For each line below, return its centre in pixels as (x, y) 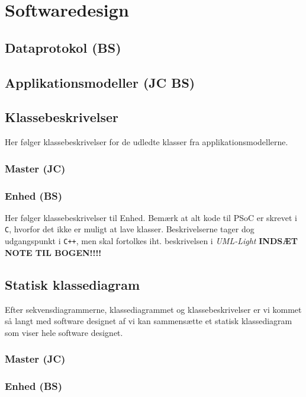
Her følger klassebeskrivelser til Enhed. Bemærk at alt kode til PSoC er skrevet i (151, 217)
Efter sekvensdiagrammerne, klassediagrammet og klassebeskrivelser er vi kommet (153, 309)
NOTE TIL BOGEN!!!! (53, 252)
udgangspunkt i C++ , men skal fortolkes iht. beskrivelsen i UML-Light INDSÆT (151, 241)
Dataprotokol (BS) (63, 47)
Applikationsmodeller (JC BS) (100, 82)
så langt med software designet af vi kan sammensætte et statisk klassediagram (149, 321)
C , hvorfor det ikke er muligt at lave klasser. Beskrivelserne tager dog (130, 229)
